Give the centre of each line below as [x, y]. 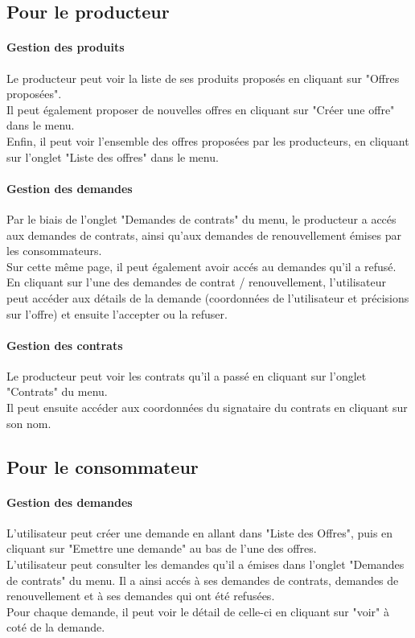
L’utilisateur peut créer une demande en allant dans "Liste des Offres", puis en [200, 532]
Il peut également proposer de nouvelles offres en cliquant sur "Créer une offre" [201, 109]
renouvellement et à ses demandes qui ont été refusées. [141, 596]
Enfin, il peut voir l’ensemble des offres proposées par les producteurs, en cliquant [208, 140]
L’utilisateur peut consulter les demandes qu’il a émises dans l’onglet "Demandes [205, 564]
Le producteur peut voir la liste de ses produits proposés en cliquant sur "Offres [203, 78]
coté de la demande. [56, 627]
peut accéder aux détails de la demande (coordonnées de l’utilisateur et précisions [208, 297]
